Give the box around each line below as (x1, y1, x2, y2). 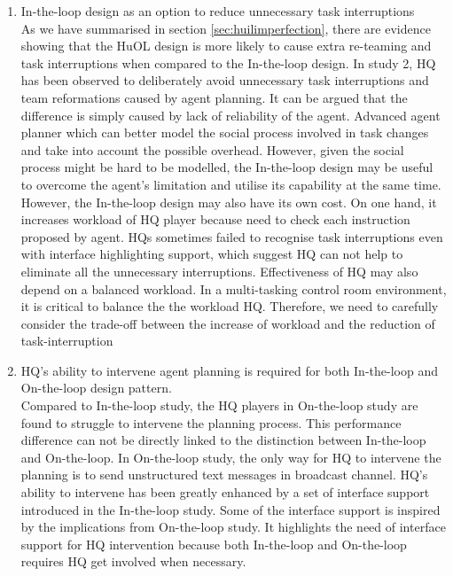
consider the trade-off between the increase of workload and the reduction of (20, 314, 435, 332)
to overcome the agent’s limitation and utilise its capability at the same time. (20, 175, 441, 193)
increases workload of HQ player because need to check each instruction (20, 210, 410, 229)
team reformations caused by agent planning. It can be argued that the (20, 88, 408, 106)
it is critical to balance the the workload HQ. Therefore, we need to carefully (20, 297, 439, 315)
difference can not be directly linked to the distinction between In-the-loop (20, 431, 426, 449)
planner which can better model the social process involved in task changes (20, 123, 429, 142)
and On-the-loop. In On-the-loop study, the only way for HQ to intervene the (20, 448, 441, 466)
